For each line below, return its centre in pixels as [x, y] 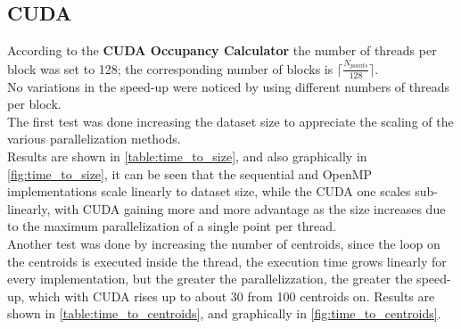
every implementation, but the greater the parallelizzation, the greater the [210, 279]
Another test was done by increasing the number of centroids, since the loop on [224, 243]
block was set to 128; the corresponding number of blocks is [170, 68]
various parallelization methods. [94, 139]
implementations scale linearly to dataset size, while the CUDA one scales [209, 191]
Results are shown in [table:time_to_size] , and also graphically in [187, 156]
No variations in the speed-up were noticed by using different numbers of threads [229, 86]
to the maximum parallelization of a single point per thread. [172, 226]
